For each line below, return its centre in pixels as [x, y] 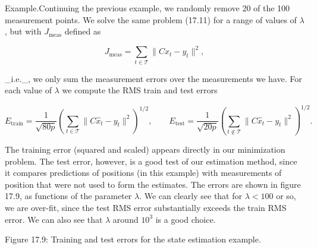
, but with [23, 31]
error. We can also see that [54, 219]
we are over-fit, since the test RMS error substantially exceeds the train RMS [146, 207]
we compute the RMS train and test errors [140, 90]
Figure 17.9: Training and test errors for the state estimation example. [133, 239]
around [125, 219]
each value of [28, 90]
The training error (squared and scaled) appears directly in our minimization [145, 149]
